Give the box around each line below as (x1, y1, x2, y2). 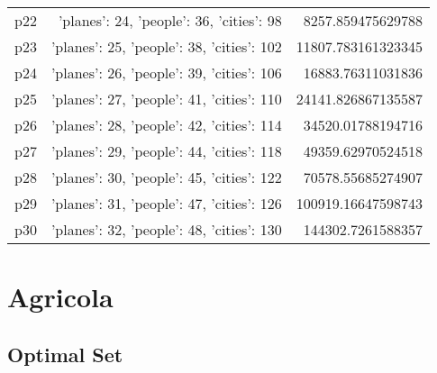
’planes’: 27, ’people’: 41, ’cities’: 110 (50, 88, 282, 109)
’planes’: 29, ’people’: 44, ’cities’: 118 (50, 141, 282, 161)
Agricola (7, 278, 114, 315)
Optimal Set (7, 340, 123, 368)
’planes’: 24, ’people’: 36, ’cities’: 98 (58, 10, 282, 31)
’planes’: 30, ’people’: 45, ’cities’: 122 (50, 167, 282, 187)
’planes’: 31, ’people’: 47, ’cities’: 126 (50, 193, 282, 214)
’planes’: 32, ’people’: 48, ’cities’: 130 (50, 219, 282, 240)
